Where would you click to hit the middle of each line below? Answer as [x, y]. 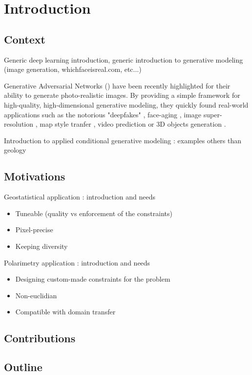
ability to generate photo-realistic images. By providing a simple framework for [122, 95]
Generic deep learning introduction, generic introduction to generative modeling [124, 59]
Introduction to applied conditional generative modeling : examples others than [123, 140]
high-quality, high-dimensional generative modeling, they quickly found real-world [126, 104]
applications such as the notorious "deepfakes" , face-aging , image [103, 114]
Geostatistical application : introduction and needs [80, 197]
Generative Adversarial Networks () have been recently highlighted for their [117, 85]
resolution [19, 124]
